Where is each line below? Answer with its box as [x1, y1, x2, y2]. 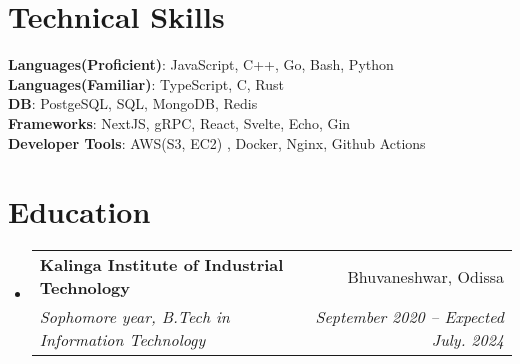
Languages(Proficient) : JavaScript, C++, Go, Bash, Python [8, 54, 394, 75]
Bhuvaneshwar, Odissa [347, 264, 504, 288]
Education [8, 191, 151, 232]
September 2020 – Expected [315, 305, 504, 329]
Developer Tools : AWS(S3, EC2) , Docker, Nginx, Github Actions [8, 132, 426, 153]
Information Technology [39, 328, 206, 352]
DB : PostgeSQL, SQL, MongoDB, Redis [8, 93, 258, 114]
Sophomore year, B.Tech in [39, 305, 230, 329]
